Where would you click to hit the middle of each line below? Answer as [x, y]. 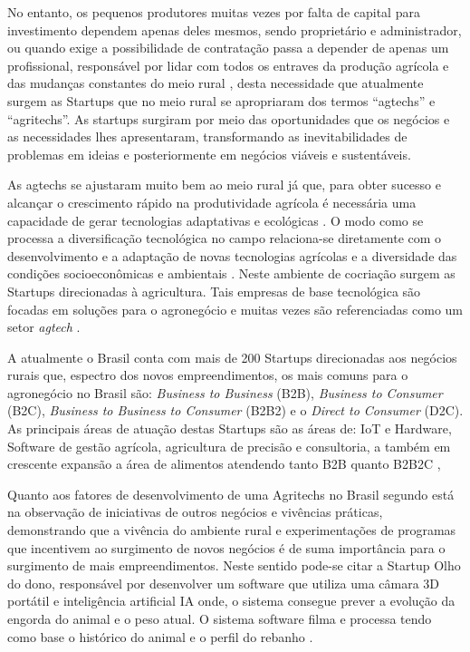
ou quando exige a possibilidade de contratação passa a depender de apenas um [228, 48]
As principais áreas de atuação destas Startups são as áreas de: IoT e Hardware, [230, 428]
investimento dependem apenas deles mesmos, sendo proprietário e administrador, [235, 29]
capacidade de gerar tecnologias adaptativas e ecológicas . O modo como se [216, 220]
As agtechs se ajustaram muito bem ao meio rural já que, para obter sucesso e [224, 185]
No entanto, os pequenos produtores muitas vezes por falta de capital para [214, 12]
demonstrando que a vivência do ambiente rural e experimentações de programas [232, 530]
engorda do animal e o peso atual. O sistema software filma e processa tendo [220, 618]
